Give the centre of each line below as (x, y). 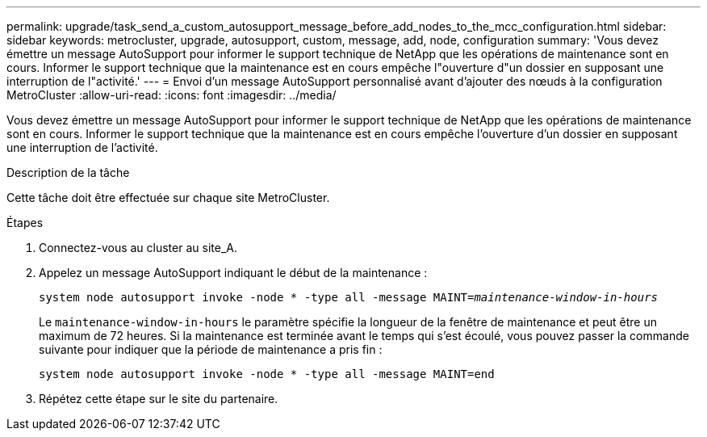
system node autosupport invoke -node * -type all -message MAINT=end (267, 374)
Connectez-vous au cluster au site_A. (138, 248)
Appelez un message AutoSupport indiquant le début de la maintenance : (233, 273)
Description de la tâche (68, 172)
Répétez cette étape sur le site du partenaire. (159, 399)
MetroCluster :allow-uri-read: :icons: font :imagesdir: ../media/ (172, 95)
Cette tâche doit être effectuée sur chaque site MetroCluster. (168, 197)
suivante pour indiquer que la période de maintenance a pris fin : (211, 349)
